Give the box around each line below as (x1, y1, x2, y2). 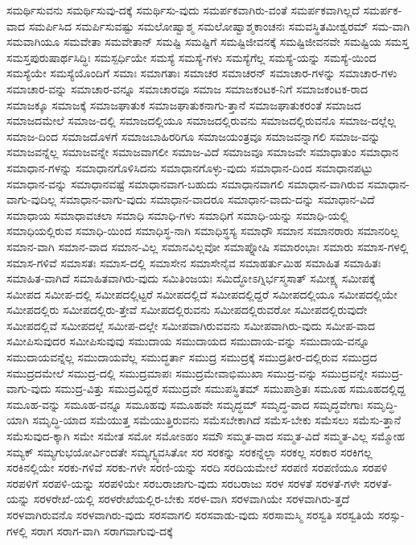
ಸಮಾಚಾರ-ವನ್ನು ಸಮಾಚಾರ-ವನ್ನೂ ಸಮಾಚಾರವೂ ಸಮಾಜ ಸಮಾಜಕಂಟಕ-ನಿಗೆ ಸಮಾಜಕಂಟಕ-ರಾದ (6, 80, 369, 97)
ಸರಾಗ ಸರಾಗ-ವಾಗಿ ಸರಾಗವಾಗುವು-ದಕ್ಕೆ (31, 522, 173, 539)
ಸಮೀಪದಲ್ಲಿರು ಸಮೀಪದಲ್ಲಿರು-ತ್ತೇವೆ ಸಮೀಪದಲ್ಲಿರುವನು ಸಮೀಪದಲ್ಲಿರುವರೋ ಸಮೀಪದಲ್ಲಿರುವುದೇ (6, 301, 368, 318)
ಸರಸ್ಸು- (377, 506, 405, 522)
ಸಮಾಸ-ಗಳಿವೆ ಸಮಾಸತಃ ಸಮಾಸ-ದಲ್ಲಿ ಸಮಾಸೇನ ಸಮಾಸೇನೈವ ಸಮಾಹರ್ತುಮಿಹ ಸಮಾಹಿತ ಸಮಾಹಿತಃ (6, 254, 381, 270)
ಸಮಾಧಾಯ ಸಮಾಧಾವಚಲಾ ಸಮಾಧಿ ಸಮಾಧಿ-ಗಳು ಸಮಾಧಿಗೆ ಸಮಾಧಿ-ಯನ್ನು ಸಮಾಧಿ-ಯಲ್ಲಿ (6, 206, 348, 223)
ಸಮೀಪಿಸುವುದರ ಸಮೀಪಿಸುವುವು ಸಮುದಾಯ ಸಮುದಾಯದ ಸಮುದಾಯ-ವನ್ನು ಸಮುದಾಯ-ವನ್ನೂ (6, 332, 370, 349)
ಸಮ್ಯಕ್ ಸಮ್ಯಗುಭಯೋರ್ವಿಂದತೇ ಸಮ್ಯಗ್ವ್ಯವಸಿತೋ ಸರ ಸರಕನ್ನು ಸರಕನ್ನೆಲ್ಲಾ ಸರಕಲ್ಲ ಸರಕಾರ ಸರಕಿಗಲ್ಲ (6, 443, 373, 460)
